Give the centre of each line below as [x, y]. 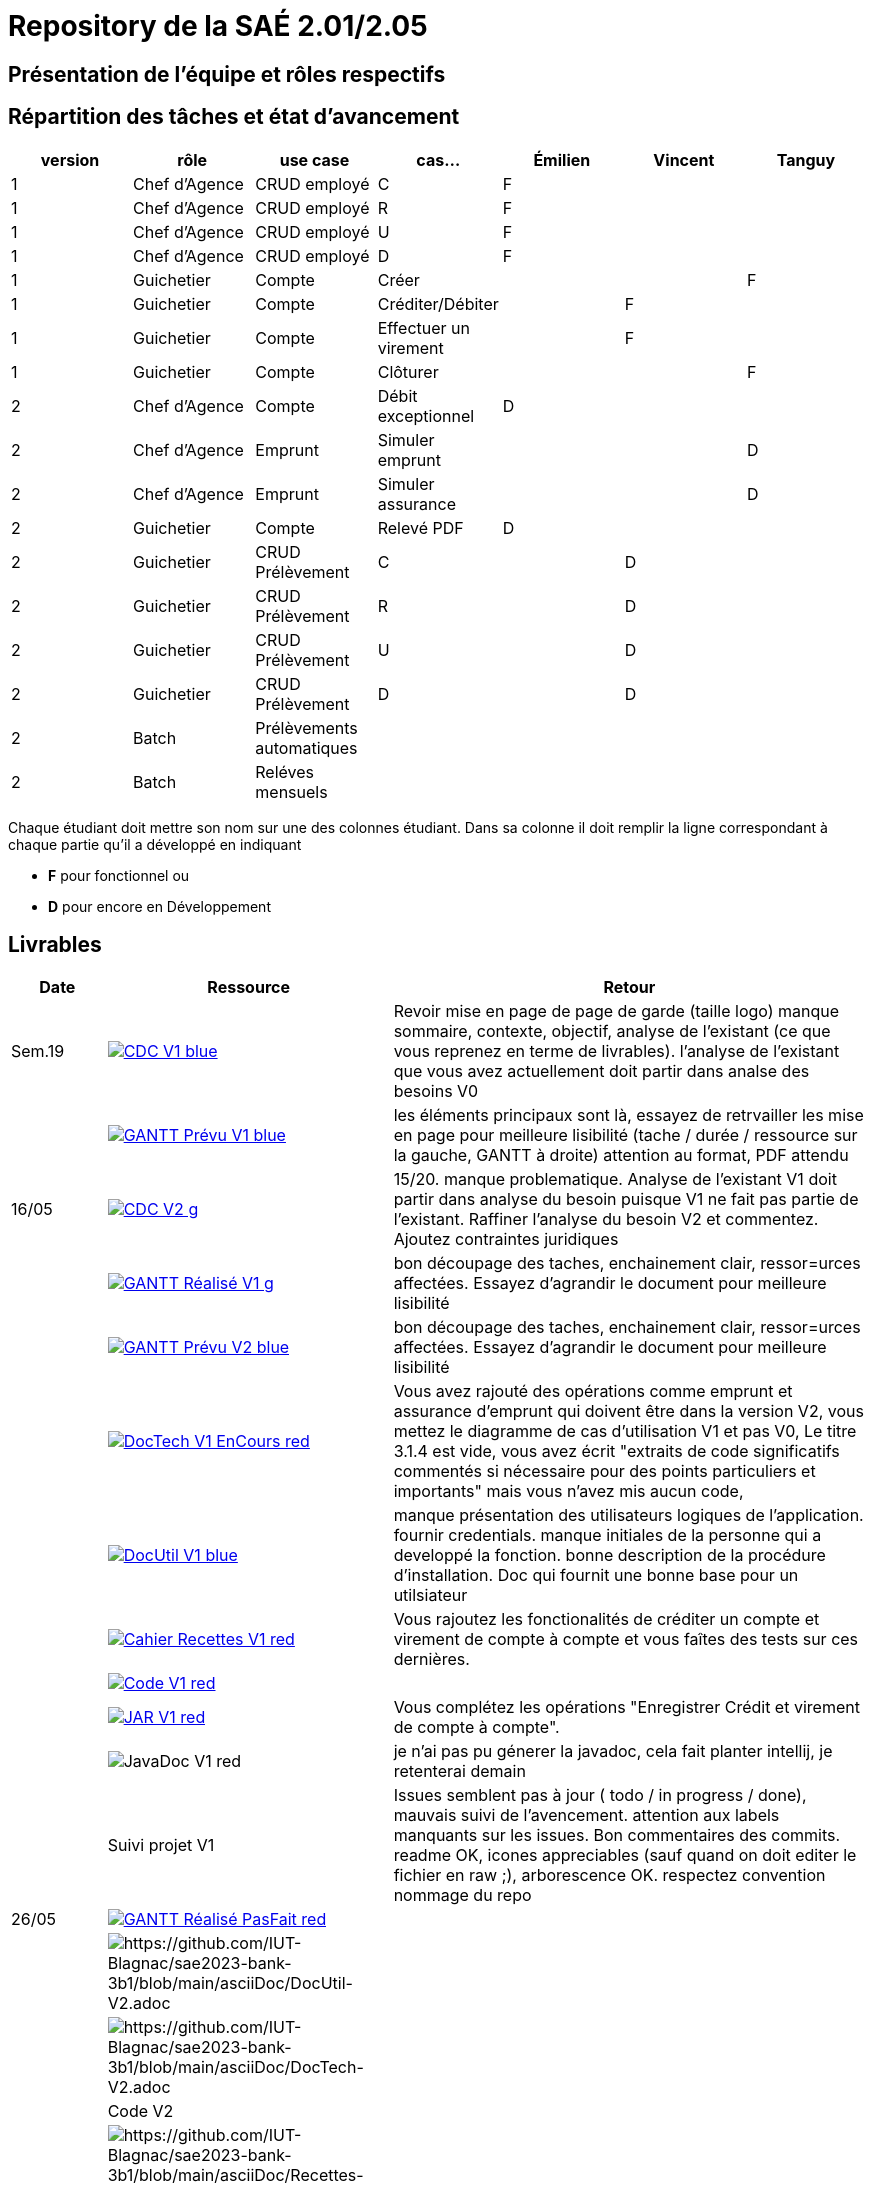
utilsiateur [430, 1595]
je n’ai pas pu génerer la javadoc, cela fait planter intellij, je [613, 1751]
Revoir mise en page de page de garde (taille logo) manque [616, 1011]
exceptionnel [426, 415]
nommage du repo [462, 1895]
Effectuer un [423, 327]
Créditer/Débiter [438, 303]
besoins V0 [436, 1091]
